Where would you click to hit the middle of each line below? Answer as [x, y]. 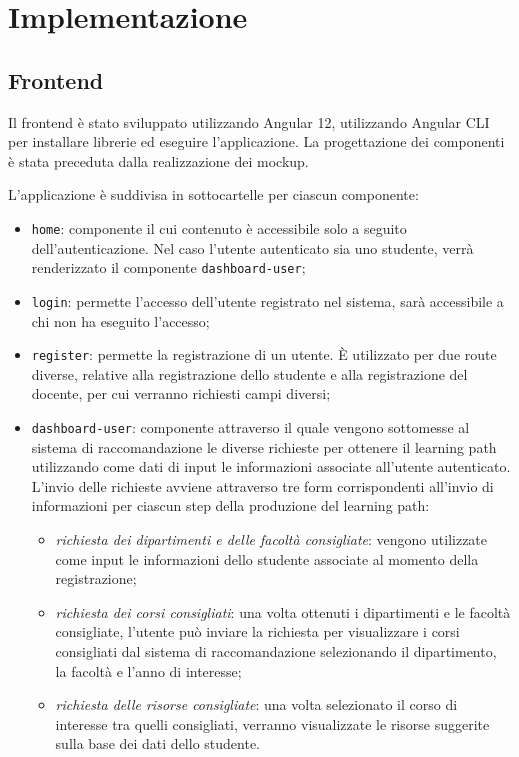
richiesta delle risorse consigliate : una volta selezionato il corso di [256, 704]
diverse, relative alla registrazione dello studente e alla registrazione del [249, 373]
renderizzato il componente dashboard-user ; [168, 267]
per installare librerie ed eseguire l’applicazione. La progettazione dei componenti [256, 141]
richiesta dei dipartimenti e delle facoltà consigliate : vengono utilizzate [271, 538]
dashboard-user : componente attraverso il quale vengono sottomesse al [250, 426]
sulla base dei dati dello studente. [157, 743]
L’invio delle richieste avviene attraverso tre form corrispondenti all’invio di [262, 485]
